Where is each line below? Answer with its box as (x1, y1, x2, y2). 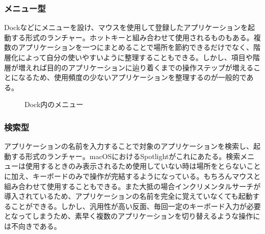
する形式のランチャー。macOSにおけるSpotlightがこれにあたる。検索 (11, 150, 241, 161)
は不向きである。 (4, 220, 61, 231)
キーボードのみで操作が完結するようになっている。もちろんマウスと (32, 170, 261, 181)
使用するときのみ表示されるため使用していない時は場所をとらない (25, 161, 247, 171)
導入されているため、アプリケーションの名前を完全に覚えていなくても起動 (4, 191, 253, 201)
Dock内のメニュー (24, 99, 84, 110)
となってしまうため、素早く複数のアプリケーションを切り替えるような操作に (4, 211, 260, 221)
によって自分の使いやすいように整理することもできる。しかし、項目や (18, 52, 253, 62)
